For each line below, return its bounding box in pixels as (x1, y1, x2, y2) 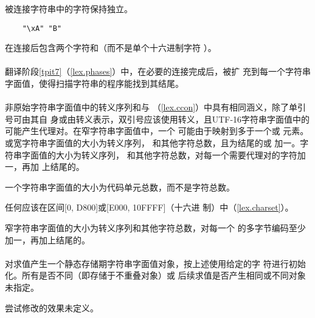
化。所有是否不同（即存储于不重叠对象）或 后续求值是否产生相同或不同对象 (5, 269, 306, 282)
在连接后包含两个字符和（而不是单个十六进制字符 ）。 (5, 41, 216, 54)
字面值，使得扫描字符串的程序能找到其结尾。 (5, 77, 184, 90)
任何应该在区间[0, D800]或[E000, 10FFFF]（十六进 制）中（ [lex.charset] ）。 (5, 201, 294, 214)
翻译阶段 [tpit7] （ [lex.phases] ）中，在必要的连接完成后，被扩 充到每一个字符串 (5, 65, 311, 78)
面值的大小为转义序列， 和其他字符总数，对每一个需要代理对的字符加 (30, 148, 306, 161)
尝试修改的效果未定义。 (5, 301, 99, 314)
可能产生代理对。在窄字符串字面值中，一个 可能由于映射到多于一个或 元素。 (5, 124, 309, 137)
